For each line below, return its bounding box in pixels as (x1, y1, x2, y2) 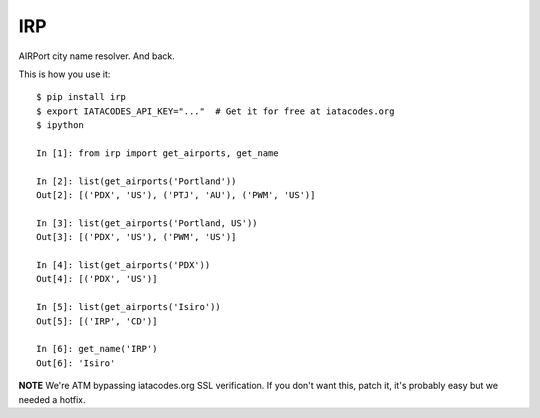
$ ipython (36, 120, 84, 131)
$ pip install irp (36, 91, 127, 103)
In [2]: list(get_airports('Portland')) (36, 175, 237, 187)
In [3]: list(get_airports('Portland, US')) (36, 217, 259, 229)
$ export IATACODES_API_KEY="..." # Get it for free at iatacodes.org (36, 105, 395, 117)
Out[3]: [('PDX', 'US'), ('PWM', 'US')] (36, 231, 237, 243)
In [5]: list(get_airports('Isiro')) (36, 301, 222, 313)
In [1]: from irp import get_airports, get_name (36, 147, 279, 159)
